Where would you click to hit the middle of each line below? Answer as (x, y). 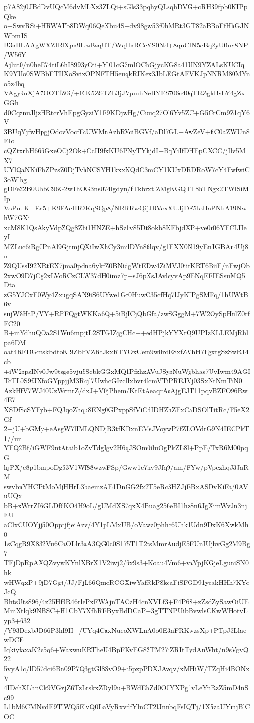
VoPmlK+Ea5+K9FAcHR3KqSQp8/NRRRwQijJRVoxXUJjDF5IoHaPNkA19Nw (125, 208)
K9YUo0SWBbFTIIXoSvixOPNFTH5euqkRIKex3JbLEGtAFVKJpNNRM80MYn (127, 74)
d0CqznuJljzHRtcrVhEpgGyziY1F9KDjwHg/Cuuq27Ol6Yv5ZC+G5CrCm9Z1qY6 (127, 112)
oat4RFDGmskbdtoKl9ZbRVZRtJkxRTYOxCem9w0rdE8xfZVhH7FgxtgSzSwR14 (126, 352)
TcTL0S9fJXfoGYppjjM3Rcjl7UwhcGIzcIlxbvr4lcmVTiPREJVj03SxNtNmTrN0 (123, 381)
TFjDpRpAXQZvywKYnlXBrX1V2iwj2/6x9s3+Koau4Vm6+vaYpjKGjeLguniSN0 (127, 563)
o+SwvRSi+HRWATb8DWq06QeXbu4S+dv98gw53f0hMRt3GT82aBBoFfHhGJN (127, 26)
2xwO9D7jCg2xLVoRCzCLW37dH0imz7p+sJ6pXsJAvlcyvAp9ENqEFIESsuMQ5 (125, 275)
